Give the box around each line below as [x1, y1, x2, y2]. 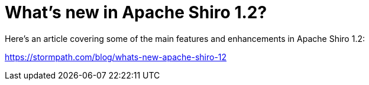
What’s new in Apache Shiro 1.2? [5, 2, 267, 22]
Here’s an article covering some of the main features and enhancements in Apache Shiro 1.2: [5, 33, 365, 44]
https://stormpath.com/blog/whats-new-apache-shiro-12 [5, 51, 227, 62]
